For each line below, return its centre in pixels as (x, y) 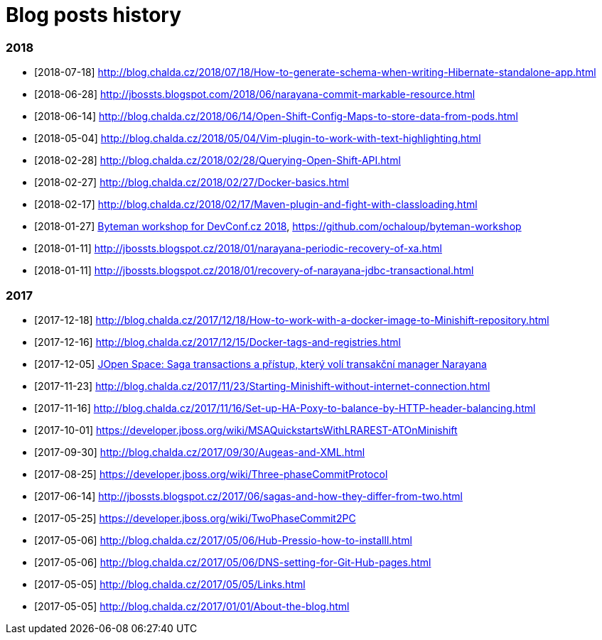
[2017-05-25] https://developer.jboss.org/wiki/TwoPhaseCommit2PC (195, 518)
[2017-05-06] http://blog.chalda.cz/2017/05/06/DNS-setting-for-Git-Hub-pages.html (233, 562)
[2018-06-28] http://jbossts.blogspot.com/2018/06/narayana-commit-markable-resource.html (255, 94)
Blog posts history (94, 15)
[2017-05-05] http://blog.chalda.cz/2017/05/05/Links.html (170, 584)
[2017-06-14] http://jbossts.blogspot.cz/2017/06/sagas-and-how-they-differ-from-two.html (248, 496)
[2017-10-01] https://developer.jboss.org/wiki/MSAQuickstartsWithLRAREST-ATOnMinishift (246, 430)
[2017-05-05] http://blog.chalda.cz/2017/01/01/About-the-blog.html (192, 606)
